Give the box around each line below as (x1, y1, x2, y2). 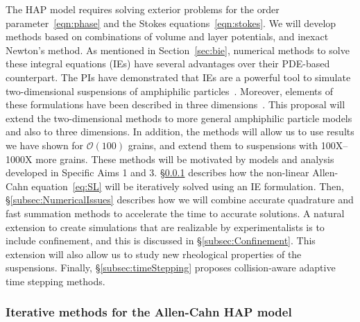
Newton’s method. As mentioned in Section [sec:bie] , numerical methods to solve (6, 42, 350, 57)
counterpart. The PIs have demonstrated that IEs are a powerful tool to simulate (6, 69, 351, 84)
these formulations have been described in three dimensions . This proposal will (6, 97, 345, 112)
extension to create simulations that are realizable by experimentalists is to (6, 219, 325, 234)
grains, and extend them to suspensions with (128, 137, 318, 152)
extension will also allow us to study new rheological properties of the (6, 246, 302, 261)
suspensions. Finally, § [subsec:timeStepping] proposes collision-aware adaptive (6, 260, 336, 275)
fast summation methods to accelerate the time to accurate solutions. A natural (6, 205, 345, 220)
